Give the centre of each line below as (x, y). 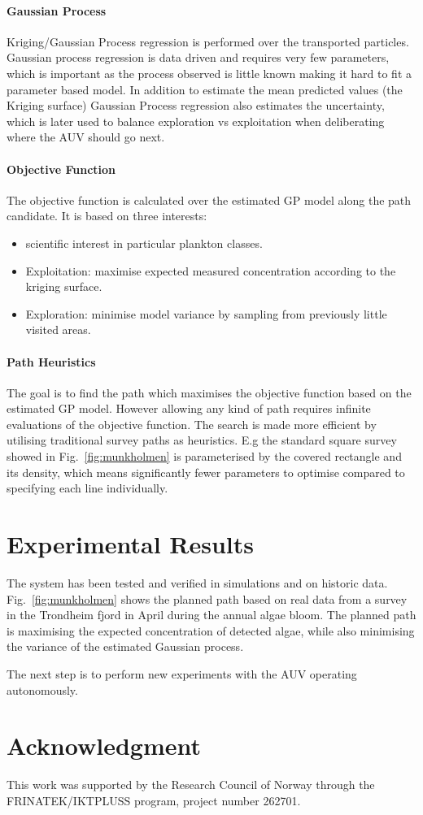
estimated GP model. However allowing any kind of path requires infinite (189, 408)
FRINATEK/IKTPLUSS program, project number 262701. (154, 800)
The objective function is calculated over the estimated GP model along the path (209, 199)
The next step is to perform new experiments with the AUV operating (182, 673)
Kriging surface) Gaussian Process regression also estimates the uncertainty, (196, 105)
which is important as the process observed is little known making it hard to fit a (209, 73)
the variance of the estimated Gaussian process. (125, 646)
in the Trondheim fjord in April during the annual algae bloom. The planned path (211, 615)
